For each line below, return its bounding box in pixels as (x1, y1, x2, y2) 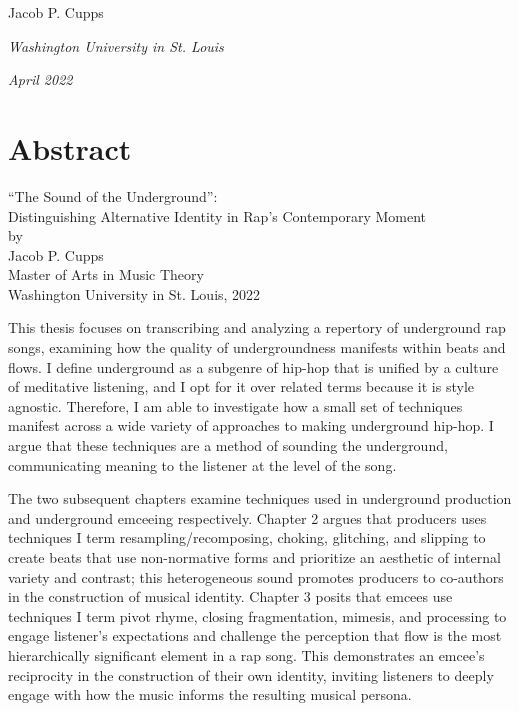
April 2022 (8, 69, 73, 90)
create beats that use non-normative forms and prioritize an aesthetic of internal (8, 547, 501, 567)
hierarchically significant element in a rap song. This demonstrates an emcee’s (8, 644, 485, 665)
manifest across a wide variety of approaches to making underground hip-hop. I (8, 415, 494, 436)
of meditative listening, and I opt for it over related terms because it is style (8, 376, 475, 397)
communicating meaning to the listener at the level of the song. (8, 454, 397, 475)
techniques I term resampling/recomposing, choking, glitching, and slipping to (8, 527, 486, 548)
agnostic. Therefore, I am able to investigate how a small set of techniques (8, 395, 463, 416)
